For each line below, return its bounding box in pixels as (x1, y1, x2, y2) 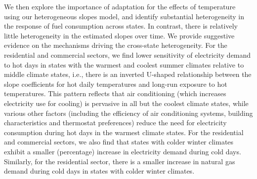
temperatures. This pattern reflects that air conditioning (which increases (4, 88, 226, 99)
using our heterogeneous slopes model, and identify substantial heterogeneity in (4, 11, 244, 21)
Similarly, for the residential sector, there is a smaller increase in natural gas (4, 156, 235, 166)
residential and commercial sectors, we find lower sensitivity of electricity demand (4, 49, 251, 60)
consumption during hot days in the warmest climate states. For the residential (4, 127, 244, 137)
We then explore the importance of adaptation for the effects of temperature (4, 1, 236, 11)
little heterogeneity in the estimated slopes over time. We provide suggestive (4, 30, 235, 40)
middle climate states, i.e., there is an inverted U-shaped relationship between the (4, 69, 252, 79)
